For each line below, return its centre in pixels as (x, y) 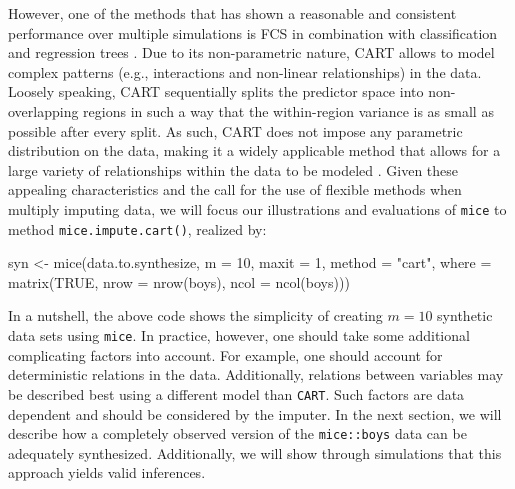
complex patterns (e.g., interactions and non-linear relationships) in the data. (245, 71)
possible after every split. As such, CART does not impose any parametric (235, 130)
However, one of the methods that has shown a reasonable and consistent (232, 13)
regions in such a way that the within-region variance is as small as (288, 110)
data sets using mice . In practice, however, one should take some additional (239, 335)
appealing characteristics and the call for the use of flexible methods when (235, 189)
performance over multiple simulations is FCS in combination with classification (253, 32)
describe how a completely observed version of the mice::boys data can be (237, 433)
